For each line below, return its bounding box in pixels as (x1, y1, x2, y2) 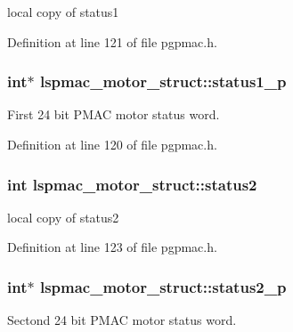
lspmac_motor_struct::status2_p (39, 275, 287, 297)
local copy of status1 (7, 3, 119, 20)
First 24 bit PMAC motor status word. (7, 105, 220, 124)
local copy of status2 (7, 207, 119, 226)
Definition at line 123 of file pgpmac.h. (7, 238, 217, 256)
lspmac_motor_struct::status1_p (39, 70, 287, 93)
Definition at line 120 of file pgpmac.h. (7, 135, 217, 153)
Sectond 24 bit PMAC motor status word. (7, 311, 237, 329)
